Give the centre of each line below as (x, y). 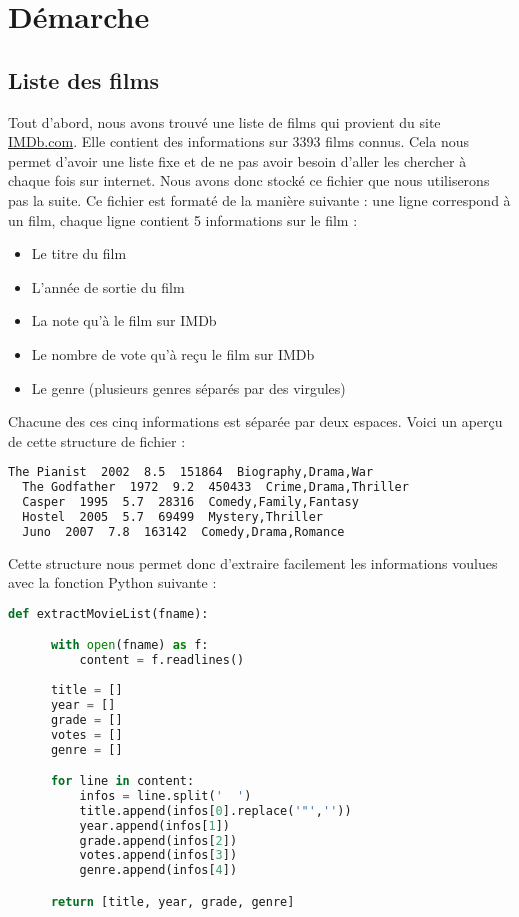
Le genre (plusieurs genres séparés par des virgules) (188, 387)
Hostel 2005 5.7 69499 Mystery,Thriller (172, 516)
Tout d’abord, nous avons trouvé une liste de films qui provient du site (224, 121)
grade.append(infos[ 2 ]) (158, 840)
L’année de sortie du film (108, 286)
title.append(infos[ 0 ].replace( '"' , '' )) (215, 810)
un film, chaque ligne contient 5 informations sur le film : (183, 219)
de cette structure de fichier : (97, 440)
